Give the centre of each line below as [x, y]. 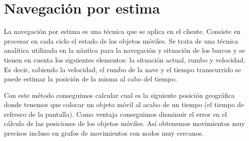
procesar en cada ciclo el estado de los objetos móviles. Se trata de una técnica [121, 40]
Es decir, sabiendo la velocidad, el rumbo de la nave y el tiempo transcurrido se [123, 69]
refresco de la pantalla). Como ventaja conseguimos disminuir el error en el [116, 114]
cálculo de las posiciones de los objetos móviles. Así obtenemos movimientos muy [124, 123]
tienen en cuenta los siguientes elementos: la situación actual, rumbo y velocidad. [125, 59]
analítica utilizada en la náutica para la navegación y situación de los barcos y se [124, 50]
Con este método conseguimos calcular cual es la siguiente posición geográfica [119, 95]
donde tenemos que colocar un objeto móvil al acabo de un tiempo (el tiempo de [124, 104]
